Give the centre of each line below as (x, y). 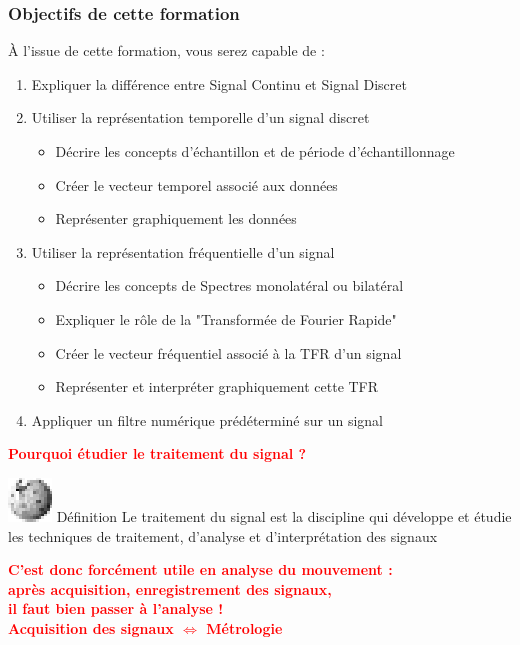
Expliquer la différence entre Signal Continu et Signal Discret (219, 83)
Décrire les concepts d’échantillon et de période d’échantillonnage (255, 151)
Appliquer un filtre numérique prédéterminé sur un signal (207, 419)
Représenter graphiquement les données (176, 218)
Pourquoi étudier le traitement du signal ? (157, 453)
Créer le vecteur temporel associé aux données (196, 184)
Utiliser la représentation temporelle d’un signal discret (200, 117)
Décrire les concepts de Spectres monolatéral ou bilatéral (229, 285)
